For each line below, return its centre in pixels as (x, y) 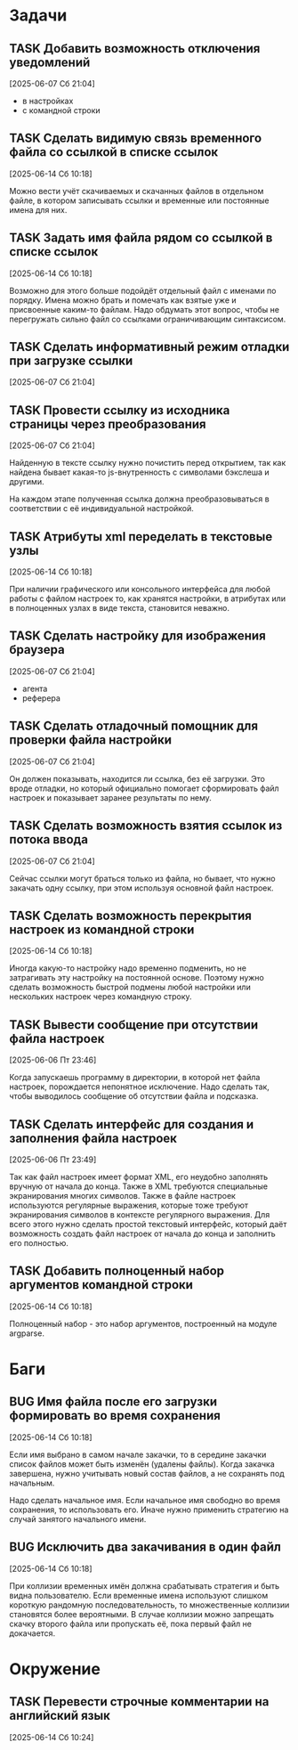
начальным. (32, 1483)
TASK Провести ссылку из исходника (120, 410)
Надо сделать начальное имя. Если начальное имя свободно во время (145, 1500)
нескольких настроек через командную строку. (101, 997)
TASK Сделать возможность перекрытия (130, 915)
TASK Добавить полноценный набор (117, 1271)
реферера (41, 698)
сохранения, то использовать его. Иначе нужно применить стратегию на (149, 1510)
